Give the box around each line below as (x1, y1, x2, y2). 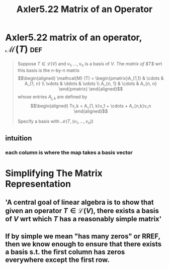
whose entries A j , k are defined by (17, 94, 88, 101)
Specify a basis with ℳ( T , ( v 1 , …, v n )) (17, 118, 94, 125)
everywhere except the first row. (5, 255, 110, 264)
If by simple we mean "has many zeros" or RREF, (5, 232, 160, 240)
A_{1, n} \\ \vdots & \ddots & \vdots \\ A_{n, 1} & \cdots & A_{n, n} (24, 80, 157, 86)
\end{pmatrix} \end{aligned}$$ (58, 85, 123, 92)
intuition (5, 134, 32, 142)
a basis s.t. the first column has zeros (5, 247, 125, 256)
